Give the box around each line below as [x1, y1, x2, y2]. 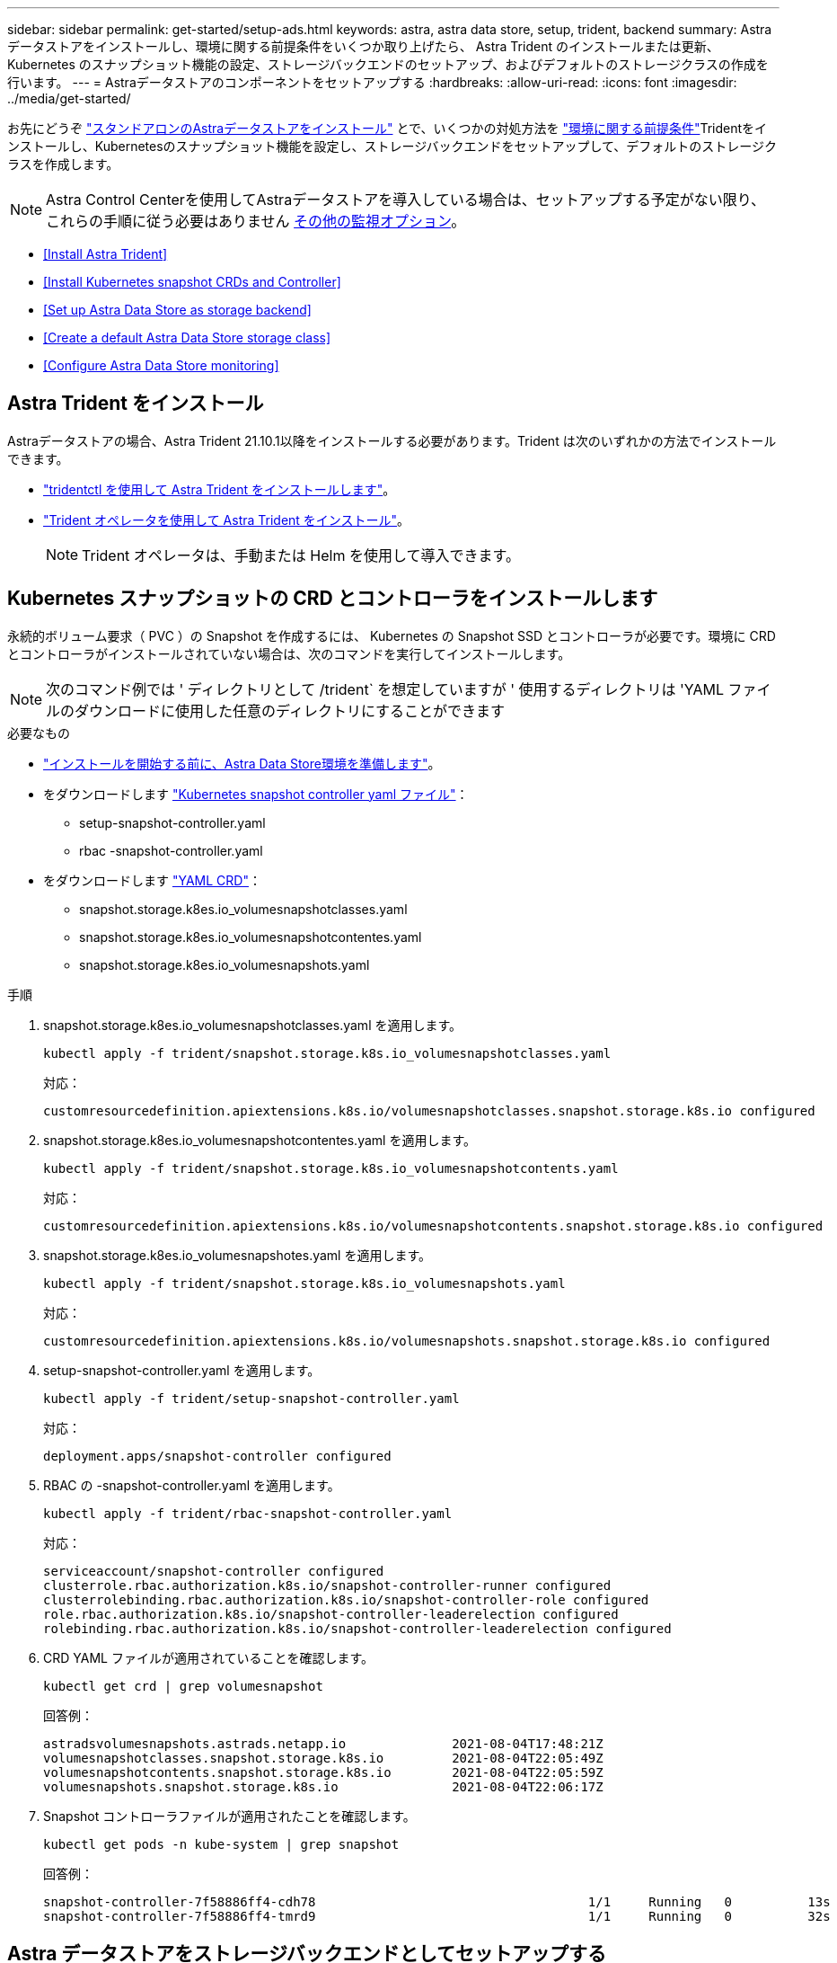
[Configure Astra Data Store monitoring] [43, 358, 279, 373]
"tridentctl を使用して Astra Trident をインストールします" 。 [43, 481, 396, 497]
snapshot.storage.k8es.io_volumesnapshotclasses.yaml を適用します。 [43, 1017, 463, 1033]
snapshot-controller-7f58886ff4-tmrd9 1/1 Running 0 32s [43, 1908, 831, 1923]
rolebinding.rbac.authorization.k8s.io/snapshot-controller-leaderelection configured [43, 1621, 672, 1636]
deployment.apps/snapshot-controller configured [43, 1448, 392, 1463]
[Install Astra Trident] [43, 246, 168, 262]
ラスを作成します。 [7, 156, 119, 172]
